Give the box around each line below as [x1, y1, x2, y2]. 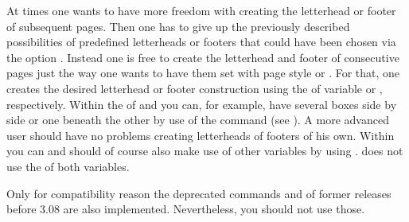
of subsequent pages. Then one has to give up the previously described [6, 18, 350, 34]
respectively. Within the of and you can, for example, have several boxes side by [6, 95, 397, 112]
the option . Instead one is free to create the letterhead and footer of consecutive [6, 49, 399, 65]
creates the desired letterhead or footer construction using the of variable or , [6, 80, 383, 96]
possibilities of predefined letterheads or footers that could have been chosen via [6, 33, 396, 50]
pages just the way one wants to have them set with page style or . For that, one [6, 64, 400, 81]
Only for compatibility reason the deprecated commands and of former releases [6, 185, 391, 201]
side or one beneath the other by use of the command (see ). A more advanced [6, 111, 389, 128]
